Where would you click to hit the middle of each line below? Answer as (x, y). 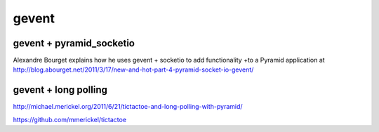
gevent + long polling (60, 90)
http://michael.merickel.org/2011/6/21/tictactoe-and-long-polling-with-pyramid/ (128, 107)
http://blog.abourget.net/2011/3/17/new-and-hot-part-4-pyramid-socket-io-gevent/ (133, 70)
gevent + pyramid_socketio (74, 43)
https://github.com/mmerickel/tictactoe (69, 119)
